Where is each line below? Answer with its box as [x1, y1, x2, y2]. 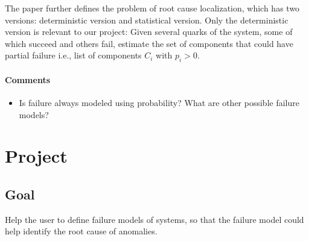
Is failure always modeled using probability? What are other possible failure [19, 96, 299, 108]
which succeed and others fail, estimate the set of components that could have [5, 37, 293, 49]
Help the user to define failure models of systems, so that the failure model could [5, 213, 304, 225]
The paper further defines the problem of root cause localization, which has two [5, 2, 300, 14]
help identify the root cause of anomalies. [5, 225, 158, 237]
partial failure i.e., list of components [5, 49, 142, 61]
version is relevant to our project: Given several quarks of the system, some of [5, 25, 293, 38]
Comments [5, 73, 50, 86]
